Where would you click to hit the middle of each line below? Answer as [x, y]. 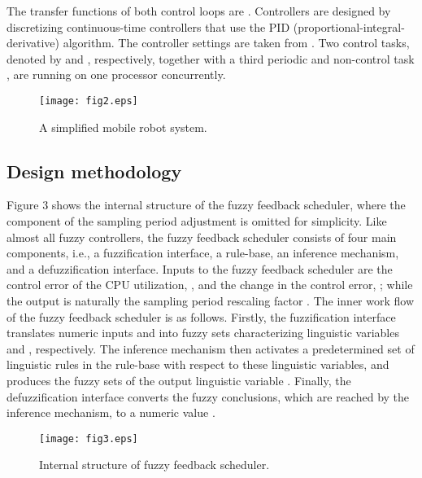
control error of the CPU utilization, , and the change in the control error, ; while [210, 285]
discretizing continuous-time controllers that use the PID [148, 26]
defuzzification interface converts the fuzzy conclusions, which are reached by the [208, 396]
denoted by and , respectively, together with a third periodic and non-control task [211, 58]
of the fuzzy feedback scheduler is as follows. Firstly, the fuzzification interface [201, 316]
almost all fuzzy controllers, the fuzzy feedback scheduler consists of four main [202, 237]
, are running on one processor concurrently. [116, 75]
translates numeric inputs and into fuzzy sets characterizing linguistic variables [203, 333]
